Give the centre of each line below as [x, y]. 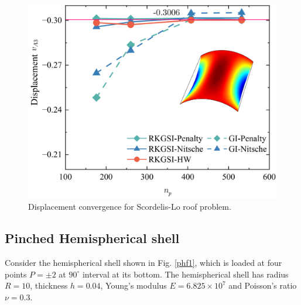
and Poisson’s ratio [263, 285]
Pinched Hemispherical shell [92, 238]
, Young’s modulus [134, 285]
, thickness [49, 285]
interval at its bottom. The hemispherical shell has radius [185, 274]
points [16, 274]
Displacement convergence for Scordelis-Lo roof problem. [130, 207]
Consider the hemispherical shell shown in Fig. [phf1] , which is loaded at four [143, 263]
